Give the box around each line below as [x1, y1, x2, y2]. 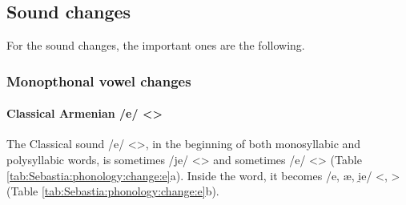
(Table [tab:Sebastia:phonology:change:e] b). [6, 183, 219, 199]
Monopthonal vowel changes [6, 70, 191, 90]
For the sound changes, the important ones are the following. [6, 37, 305, 54]
